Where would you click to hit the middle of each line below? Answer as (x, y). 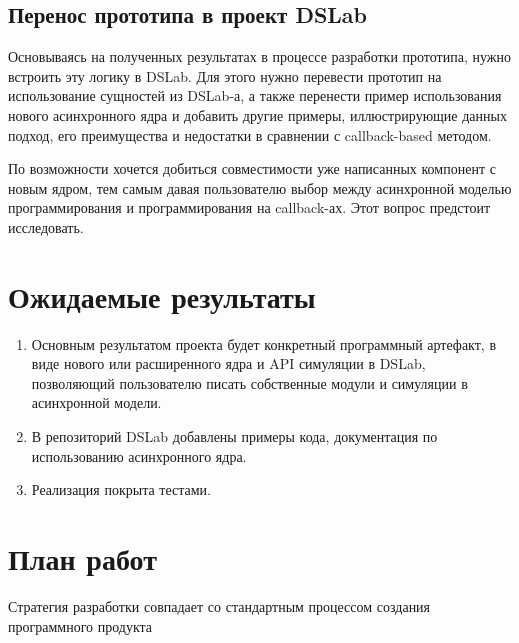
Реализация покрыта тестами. (121, 489)
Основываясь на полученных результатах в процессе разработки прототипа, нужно (259, 56)
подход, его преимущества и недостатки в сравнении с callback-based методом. (250, 134)
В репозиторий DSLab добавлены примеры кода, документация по (234, 436)
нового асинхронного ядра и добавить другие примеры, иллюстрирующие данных (257, 114)
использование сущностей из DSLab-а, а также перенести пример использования (255, 95)
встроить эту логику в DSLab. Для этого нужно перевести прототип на (225, 75)
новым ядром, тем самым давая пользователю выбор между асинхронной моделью (260, 187)
